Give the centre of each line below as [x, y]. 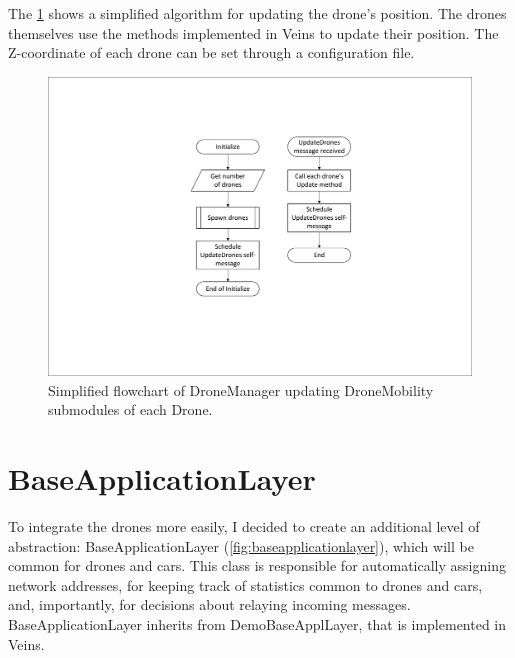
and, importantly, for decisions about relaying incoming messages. [209, 604]
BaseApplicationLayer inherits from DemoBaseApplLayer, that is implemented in [257, 624]
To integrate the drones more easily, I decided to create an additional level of [244, 526]
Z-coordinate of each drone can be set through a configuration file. [211, 52]
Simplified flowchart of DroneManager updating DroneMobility [241, 389]
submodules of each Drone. [130, 409]
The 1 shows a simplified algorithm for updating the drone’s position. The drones [257, 13]
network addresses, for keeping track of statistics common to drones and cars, [245, 584]
